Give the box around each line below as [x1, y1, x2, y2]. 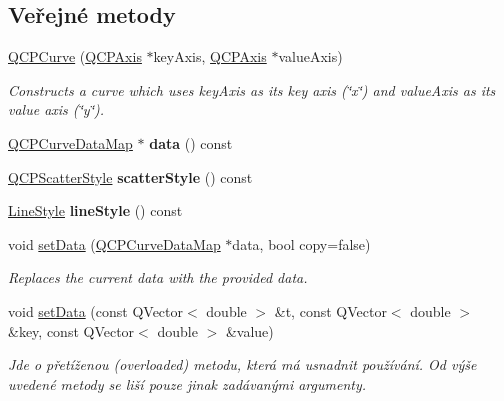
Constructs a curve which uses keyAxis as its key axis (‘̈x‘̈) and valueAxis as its [8, 79, 496, 100]
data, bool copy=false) [232, 233, 371, 254]
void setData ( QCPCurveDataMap [8, 233, 221, 254]
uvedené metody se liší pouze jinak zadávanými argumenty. [8, 373, 367, 394]
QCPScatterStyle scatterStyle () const [8, 166, 253, 187]
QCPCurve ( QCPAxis [8, 46, 142, 67]
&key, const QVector [8, 320, 135, 341]
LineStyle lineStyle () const [8, 200, 183, 221]
